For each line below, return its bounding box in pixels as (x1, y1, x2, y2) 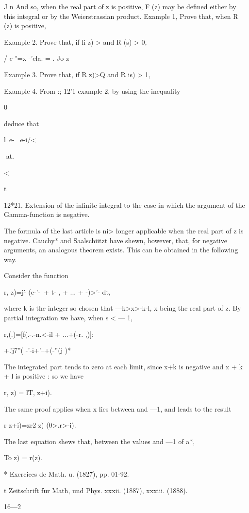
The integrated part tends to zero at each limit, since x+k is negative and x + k (4, 361, 243, 371)
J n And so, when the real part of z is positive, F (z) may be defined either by (4, 1, 236, 11)
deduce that (4, 118, 39, 128)
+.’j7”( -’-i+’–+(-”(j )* (4, 345, 71, 355)
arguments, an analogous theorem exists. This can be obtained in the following (4, 245, 238, 255)
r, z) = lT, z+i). (4, 387, 52, 397)
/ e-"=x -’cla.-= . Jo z (4, 53, 69, 63)
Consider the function (4, 270, 68, 281)
